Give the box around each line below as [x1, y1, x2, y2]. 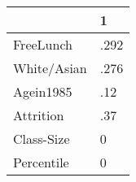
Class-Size [13, 129, 70, 148]
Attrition [13, 106, 64, 124]
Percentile [13, 153, 69, 171]
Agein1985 [13, 82, 72, 101]
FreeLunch [13, 35, 72, 54]
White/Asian [13, 58, 87, 77]
